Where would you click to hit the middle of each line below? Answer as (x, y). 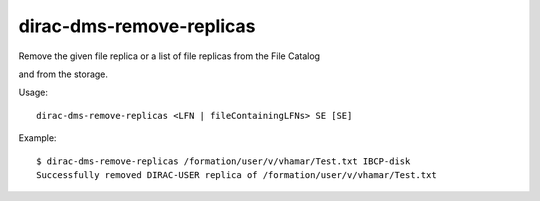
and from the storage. (63, 74)
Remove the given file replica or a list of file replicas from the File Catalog (169, 56)
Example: (37, 138)
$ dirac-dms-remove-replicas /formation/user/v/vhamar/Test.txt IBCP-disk (223, 161)
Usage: (33, 92)
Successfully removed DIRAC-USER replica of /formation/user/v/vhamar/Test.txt (236, 174)
